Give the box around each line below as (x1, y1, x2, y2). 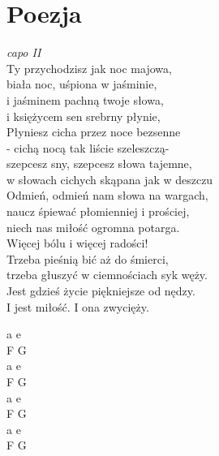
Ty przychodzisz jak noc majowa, (6, 59, 172, 76)
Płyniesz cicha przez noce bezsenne (6, 123, 181, 140)
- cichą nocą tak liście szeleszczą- (6, 139, 170, 156)
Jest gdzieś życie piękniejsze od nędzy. (6, 282, 195, 299)
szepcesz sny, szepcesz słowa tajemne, (6, 155, 192, 172)
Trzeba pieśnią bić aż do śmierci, (6, 250, 169, 267)
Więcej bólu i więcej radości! (6, 234, 148, 252)
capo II (6, 44, 41, 61)
